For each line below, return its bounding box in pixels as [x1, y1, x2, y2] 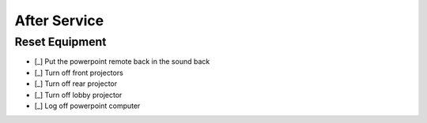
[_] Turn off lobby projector [34, 90, 123, 99]
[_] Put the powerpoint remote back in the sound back [34, 57, 210, 66]
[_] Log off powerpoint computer [34, 101, 141, 110]
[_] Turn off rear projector [34, 79, 118, 88]
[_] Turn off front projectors [34, 68, 124, 77]
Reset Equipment [14, 35, 107, 49]
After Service [14, 12, 104, 29]
